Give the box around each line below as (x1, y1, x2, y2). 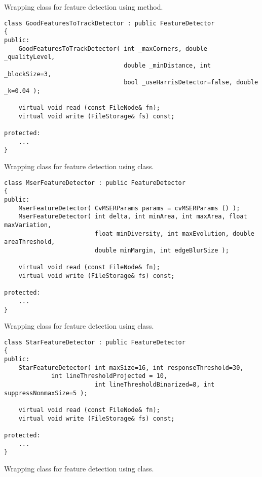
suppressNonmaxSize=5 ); (4, 389, 88, 397)
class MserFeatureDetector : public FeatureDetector (4, 179, 185, 186)
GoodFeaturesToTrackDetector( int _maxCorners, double (18, 45, 207, 52)
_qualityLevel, (4, 53, 55, 61)
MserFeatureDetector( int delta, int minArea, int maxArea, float (18, 213, 247, 220)
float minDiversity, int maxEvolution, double (94, 230, 254, 237)
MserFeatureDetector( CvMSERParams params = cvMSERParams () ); (18, 204, 240, 212)
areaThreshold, (4, 238, 55, 246)
